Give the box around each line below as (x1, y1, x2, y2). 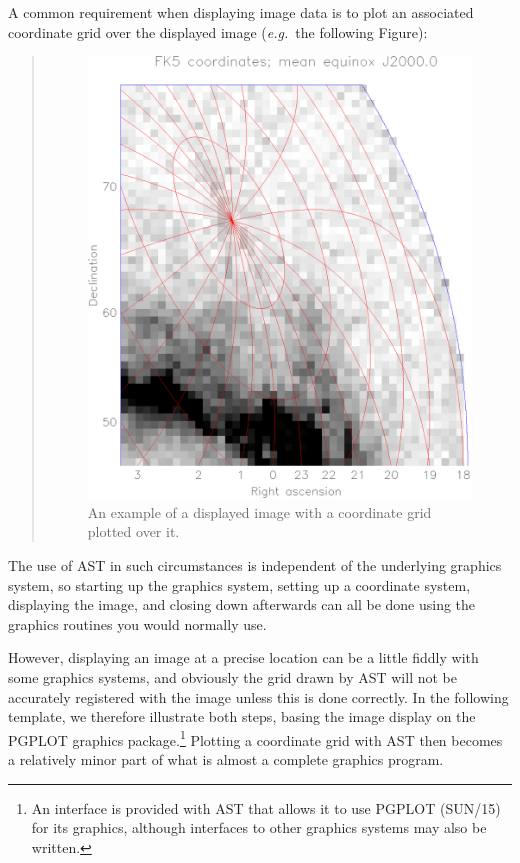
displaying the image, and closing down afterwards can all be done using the (8, 594, 476, 615)
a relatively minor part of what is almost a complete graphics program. (8, 749, 444, 770)
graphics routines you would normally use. (8, 613, 267, 634)
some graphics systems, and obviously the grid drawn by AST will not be (8, 666, 457, 687)
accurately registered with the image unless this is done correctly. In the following (8, 686, 509, 707)
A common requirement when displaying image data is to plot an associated (8, 2, 474, 22)
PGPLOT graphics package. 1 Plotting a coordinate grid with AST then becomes (8, 726, 503, 750)
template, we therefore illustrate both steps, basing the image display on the (8, 706, 476, 727)
